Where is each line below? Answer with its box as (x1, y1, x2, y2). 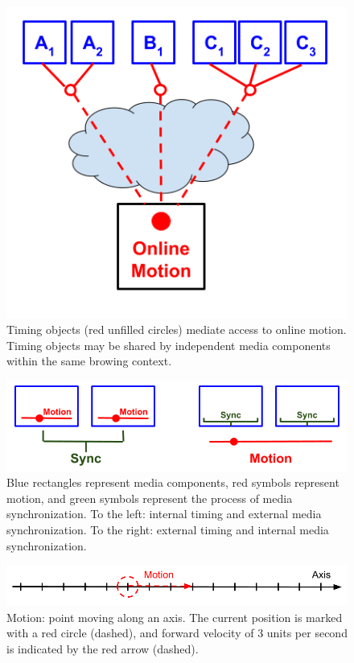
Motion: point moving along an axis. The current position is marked (6, 608, 343, 625)
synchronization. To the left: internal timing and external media (6, 505, 322, 522)
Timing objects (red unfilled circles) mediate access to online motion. (6, 321, 347, 338)
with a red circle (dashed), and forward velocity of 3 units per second (6, 624, 348, 641)
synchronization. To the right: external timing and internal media (6, 521, 329, 538)
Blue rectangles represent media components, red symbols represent (6, 474, 340, 491)
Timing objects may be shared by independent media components (6, 336, 331, 353)
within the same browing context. (6, 352, 172, 369)
